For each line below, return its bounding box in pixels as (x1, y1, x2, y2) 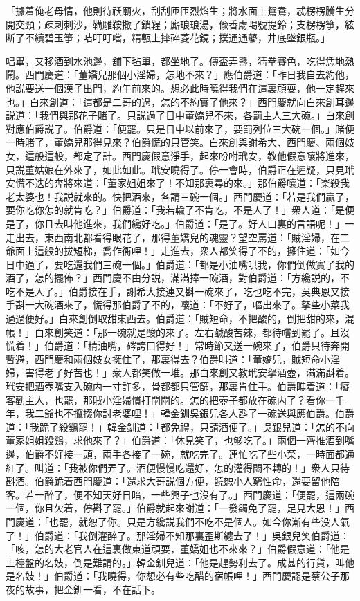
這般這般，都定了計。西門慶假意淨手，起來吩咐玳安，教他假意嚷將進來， (24, 148, 354, 163)
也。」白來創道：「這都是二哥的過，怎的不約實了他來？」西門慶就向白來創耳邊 (6, 94, 354, 109)
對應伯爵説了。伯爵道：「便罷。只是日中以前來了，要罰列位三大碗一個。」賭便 (6, 121, 354, 136)
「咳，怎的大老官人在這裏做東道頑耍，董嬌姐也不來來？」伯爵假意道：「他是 (6, 542, 350, 556)
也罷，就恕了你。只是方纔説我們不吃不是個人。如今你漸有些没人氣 (48, 514, 350, 528)
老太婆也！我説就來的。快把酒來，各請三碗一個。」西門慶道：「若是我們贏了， (6, 189, 354, 203)
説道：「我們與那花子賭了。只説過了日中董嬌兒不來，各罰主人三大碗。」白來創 (6, 108, 354, 122)
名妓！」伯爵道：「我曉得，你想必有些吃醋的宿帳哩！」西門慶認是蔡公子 (15, 568, 340, 583)
